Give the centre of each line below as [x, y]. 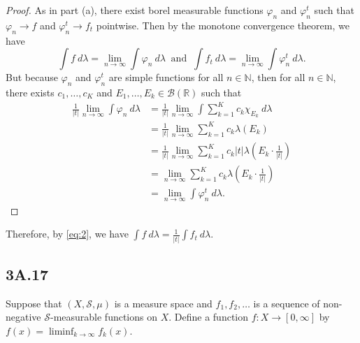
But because [32, 77]
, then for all [278, 77]
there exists [30, 92]
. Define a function [209, 317]
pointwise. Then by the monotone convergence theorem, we [223, 25]
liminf [61, 331]
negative [23, 317]
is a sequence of [287, 303]
